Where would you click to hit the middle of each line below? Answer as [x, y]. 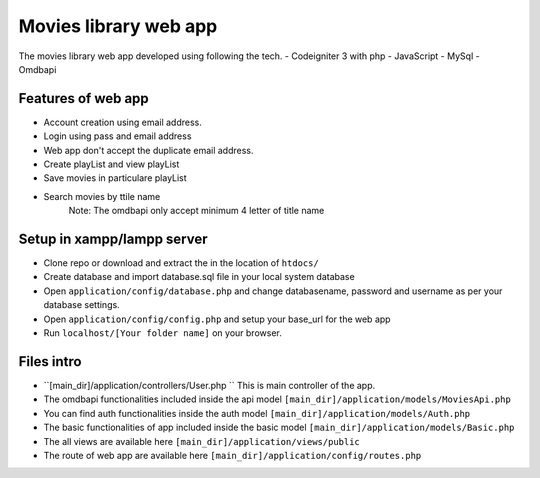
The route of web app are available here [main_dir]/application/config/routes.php [232, 455]
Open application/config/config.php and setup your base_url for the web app [217, 319]
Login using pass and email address [117, 136]
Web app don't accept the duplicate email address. [148, 150]
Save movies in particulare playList [115, 178]
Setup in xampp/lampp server [113, 239]
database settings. [81, 305]
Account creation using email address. [122, 122]
